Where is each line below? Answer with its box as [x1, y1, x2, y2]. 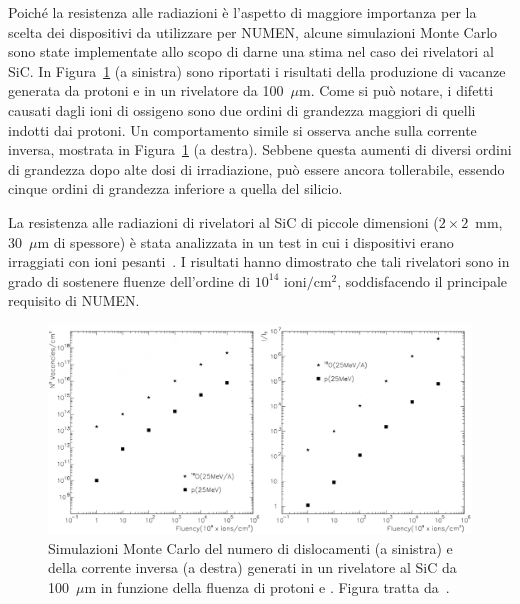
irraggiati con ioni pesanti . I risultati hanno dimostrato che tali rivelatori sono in [8, 251, 510, 272]
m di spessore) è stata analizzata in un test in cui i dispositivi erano [37, 231, 454, 252]
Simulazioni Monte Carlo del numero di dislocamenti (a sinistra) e [48, 537, 453, 558]
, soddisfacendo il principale [337, 270, 508, 291]
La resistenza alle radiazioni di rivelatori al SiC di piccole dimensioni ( [8, 211, 439, 232]
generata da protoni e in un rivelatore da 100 [8, 80, 284, 101]
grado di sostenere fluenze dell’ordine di [8, 270, 251, 291]
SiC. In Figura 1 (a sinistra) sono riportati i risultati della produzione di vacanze [8, 60, 506, 81]
